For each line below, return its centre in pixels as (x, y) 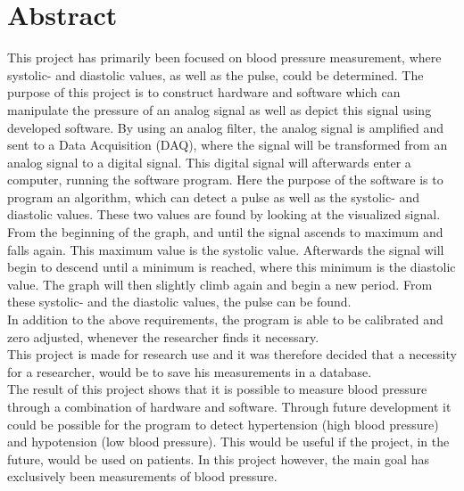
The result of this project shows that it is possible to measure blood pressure (217, 389)
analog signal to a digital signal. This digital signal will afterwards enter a (209, 162)
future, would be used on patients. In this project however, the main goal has (218, 458)
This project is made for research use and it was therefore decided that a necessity (232, 354)
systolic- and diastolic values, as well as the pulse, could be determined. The (215, 74)
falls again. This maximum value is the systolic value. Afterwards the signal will (226, 249)
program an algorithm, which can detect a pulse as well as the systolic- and (214, 196)
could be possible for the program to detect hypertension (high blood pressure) (223, 424)
